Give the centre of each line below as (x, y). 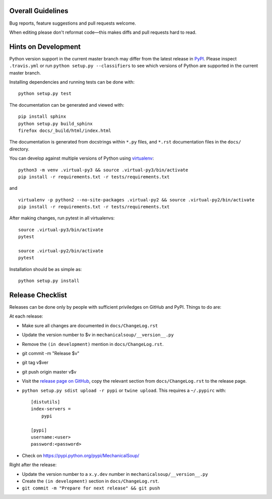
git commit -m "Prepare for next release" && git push (91, 488)
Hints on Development (45, 47)
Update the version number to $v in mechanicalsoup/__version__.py (98, 335)
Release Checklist (38, 295)
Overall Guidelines (39, 11)
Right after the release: (33, 465)
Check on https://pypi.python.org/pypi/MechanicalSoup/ (81, 455)
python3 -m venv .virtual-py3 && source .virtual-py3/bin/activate (103, 170)
